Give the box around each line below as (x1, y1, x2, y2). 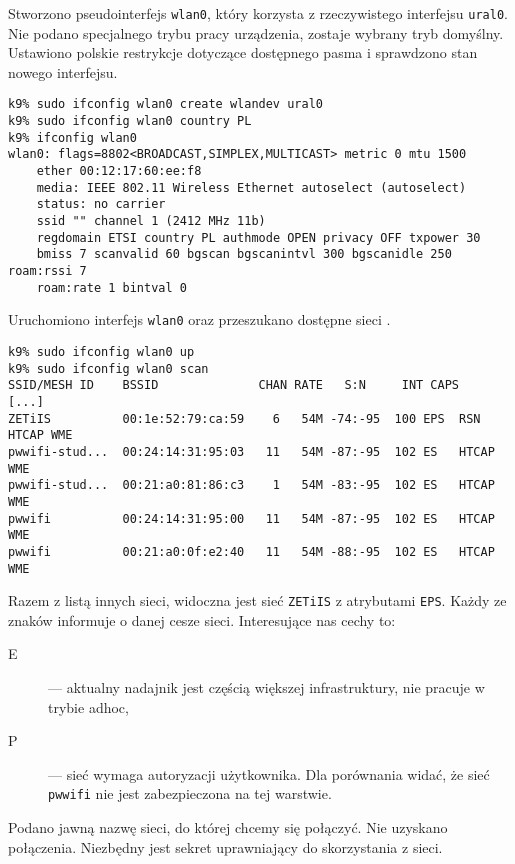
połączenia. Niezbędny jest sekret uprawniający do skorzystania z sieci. (8, 836, 443, 857)
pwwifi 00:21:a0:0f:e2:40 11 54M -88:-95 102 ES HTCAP (8, 544, 495, 559)
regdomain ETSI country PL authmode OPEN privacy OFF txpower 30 (36, 230, 481, 245)
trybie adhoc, (48, 696, 129, 717)
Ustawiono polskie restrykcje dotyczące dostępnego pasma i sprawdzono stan (8, 42, 478, 63)
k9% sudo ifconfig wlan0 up (8, 344, 195, 359)
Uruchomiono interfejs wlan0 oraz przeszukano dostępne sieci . (8, 309, 391, 330)
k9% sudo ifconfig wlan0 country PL (8, 114, 252, 129)
